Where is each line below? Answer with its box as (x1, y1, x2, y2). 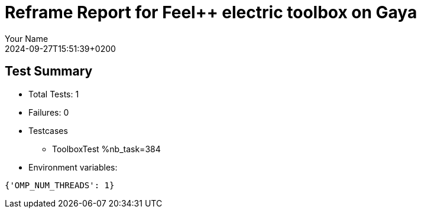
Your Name (5, 33, 48, 44)
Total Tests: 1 (28, 89, 79, 99)
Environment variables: (28, 162, 118, 172)
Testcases (28, 125, 68, 136)
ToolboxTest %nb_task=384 (52, 143, 161, 154)
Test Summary (5, 64, 93, 79)
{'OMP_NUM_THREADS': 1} (5, 180, 115, 190)
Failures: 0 (28, 107, 69, 117)
